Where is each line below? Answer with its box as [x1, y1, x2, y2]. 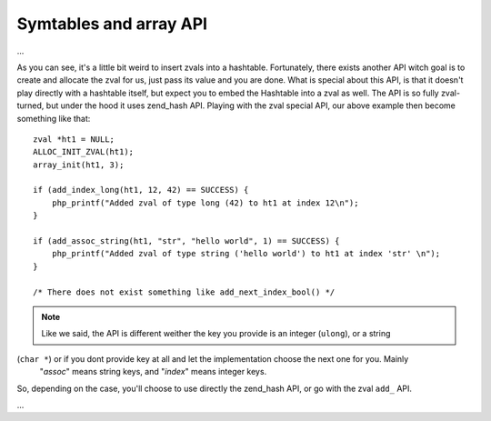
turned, [16, 100, 45, 111]
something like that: [16, 113, 91, 124]
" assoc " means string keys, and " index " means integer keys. [39, 366, 267, 377]
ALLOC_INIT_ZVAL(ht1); [33, 146, 135, 157]
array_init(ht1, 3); [33, 159, 125, 170]
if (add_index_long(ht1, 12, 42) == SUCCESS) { [33, 185, 249, 195]
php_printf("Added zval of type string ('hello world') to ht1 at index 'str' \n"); [51, 248, 441, 259]
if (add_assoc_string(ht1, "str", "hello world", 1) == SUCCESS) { [33, 236, 340, 246]
